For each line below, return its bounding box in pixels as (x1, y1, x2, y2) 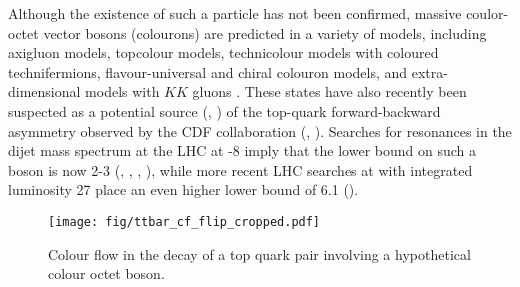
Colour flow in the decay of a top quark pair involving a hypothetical (48, 243, 471, 264)
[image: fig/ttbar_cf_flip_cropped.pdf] (48, 214, 321, 229)
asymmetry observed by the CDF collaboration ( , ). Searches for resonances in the (8, 120, 512, 141)
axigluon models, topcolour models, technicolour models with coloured (8, 42, 439, 63)
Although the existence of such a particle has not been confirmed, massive (8, 3, 462, 23)
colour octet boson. (48, 263, 165, 284)
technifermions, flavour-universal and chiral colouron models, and (8, 61, 408, 82)
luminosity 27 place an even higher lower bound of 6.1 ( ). (8, 179, 359, 200)
